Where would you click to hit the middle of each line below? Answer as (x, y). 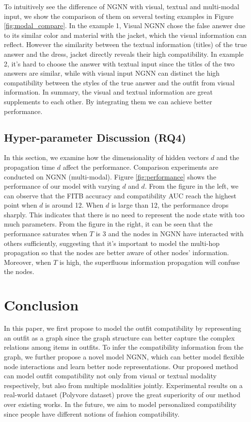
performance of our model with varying (62, 186)
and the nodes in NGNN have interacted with (176, 234)
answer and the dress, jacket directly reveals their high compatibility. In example (124, 54)
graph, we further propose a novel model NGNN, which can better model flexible (124, 356)
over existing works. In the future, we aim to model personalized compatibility (120, 404)
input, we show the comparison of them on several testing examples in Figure (119, 16)
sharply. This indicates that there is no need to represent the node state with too (124, 214)
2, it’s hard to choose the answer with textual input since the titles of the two (119, 63)
